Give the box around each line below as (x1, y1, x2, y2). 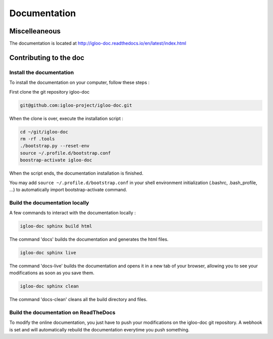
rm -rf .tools (20, 136, 55, 142)
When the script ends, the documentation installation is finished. (9, 170, 144, 177)
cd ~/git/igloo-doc (20, 129, 68, 135)
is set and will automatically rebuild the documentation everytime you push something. (9, 326, 190, 332)
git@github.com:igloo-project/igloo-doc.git (20, 102, 132, 108)
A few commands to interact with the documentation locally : (9, 210, 136, 216)
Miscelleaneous (9, 27, 61, 35)
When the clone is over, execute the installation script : (9, 115, 123, 121)
